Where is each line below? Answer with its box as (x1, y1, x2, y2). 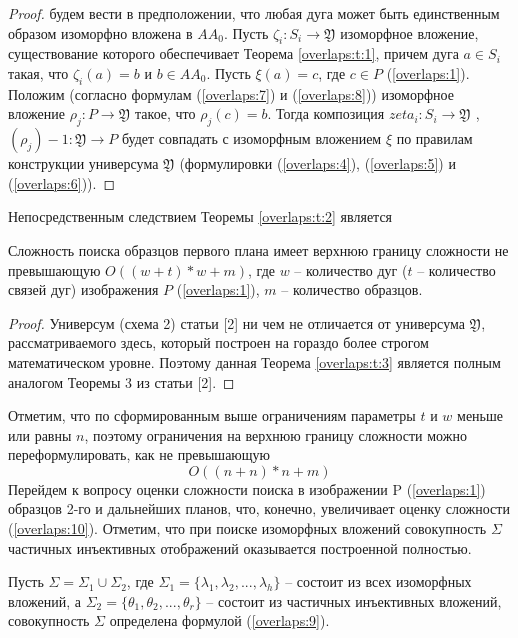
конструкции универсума (8, 153, 159, 174)
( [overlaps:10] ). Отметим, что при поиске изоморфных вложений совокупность (8, 518, 487, 539)
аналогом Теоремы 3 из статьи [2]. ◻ (8, 371, 235, 392)
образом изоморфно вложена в (8, 22, 193, 43)
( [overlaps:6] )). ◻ (8, 172, 116, 193)
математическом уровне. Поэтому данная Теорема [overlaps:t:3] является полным (8, 351, 501, 372)
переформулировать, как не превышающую (8, 444, 271, 465)
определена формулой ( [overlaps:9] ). (109, 610, 330, 631)
